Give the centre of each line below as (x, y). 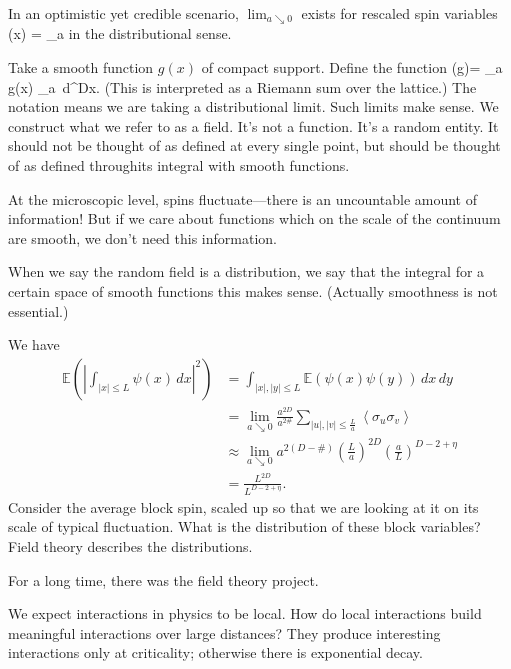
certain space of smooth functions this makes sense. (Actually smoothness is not (253, 290)
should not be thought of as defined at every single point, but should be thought (254, 145)
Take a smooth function (81, 67)
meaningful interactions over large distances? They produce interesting (224, 632)
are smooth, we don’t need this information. (142, 237)
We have (34, 344)
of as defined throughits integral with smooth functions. (179, 165)
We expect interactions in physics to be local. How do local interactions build (245, 613)
